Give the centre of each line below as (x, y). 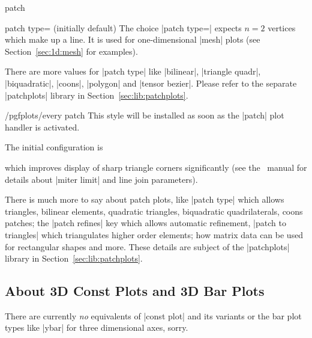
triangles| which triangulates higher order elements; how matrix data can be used (154, 234)
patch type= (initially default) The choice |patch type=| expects (123, 27)
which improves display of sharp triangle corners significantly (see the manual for (156, 167)
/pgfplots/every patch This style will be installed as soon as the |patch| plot (145, 115)
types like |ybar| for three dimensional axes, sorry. (97, 327)
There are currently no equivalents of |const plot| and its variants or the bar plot (153, 315)
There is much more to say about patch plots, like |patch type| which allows (145, 199)
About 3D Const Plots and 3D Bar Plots (135, 291)
